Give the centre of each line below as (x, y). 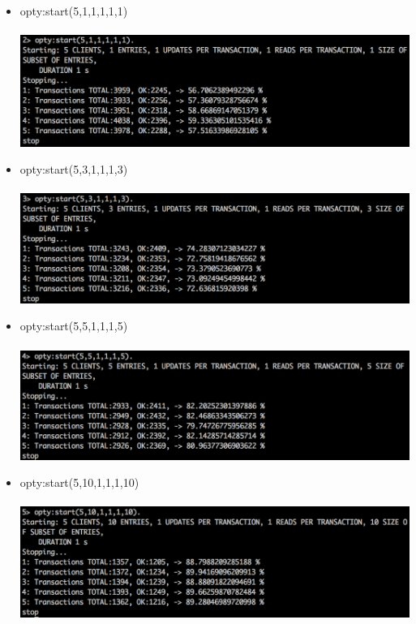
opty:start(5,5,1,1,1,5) (74, 326)
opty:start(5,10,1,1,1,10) (79, 482)
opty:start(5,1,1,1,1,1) (74, 11)
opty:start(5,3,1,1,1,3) (74, 169)
